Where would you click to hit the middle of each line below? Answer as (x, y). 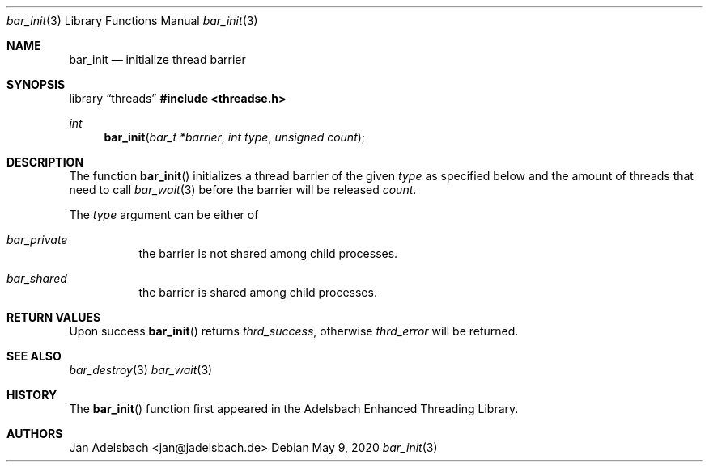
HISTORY (32, 395)
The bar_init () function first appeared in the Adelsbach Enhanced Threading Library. (294, 409)
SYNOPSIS (36, 84)
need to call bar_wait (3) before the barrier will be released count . (243, 190)
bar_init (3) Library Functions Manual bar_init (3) (132, 21)
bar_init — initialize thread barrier (157, 59)
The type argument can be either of (164, 215)
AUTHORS (35, 434)
